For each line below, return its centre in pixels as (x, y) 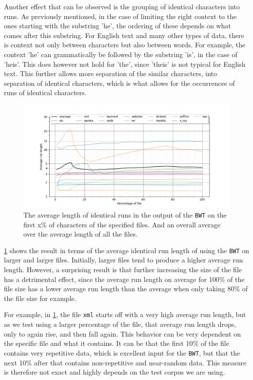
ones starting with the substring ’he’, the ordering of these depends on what (117, 26)
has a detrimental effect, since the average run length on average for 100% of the (124, 279)
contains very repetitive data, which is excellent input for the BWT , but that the (122, 352)
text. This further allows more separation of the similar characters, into (110, 73)
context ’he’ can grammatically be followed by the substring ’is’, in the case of (121, 54)
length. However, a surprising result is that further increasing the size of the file (123, 270)
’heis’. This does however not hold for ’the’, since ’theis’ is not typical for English (125, 64)
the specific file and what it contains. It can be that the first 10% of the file (117, 343)
